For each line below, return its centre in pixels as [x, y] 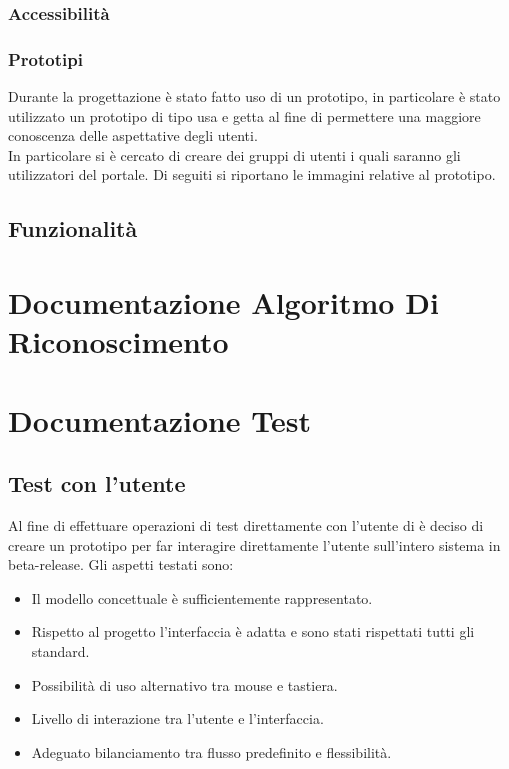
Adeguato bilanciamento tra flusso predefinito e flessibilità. [211, 751]
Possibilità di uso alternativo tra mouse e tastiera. [184, 684]
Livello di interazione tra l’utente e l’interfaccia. [177, 718]
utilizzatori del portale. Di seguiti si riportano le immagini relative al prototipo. [252, 174]
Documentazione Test [160, 419]
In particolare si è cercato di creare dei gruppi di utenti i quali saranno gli [234, 154]
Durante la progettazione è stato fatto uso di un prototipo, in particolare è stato [254, 96]
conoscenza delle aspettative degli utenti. [133, 135]
